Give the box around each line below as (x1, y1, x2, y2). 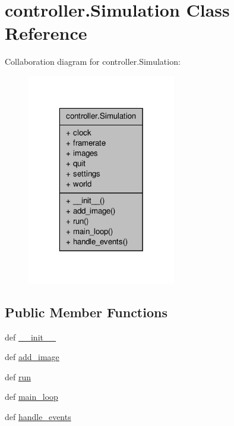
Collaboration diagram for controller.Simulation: (5, 55, 181, 68)
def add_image (5, 351, 59, 363)
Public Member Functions (5, 302, 167, 321)
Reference (5, 21, 87, 45)
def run (5, 370, 31, 383)
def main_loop (5, 390, 58, 403)
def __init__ (5, 330, 56, 343)
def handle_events (5, 410, 71, 422)
